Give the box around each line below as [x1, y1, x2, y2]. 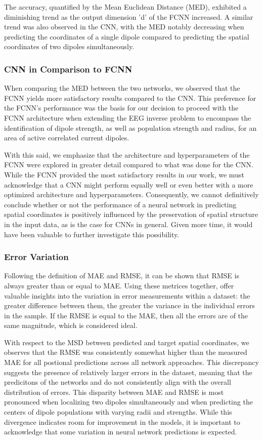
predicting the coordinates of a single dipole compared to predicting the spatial [4, 31, 249, 42]
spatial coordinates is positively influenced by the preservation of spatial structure [4, 209, 258, 219]
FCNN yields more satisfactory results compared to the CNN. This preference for [4, 92, 256, 103]
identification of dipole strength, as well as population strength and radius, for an [4, 122, 257, 133]
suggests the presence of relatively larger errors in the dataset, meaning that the [4, 366, 252, 377]
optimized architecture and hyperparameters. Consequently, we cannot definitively [4, 189, 259, 200]
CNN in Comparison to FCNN [4, 62, 133, 75]
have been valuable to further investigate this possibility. [4, 229, 180, 239]
